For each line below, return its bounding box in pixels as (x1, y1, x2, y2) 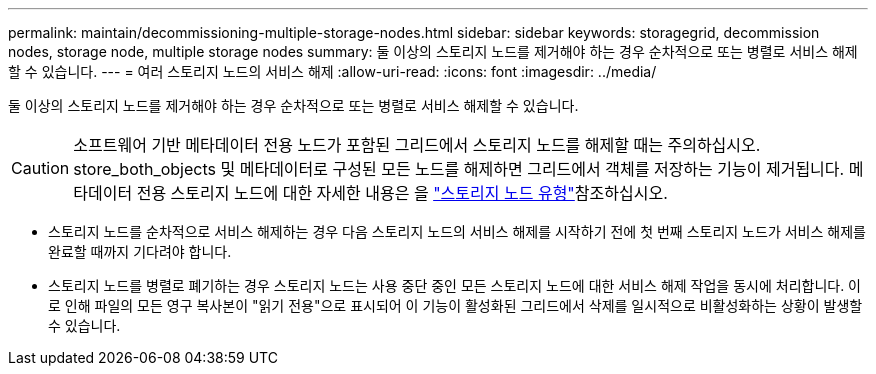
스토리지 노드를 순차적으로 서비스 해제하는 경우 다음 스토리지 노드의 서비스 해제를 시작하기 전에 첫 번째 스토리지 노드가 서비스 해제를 (48, 223, 866, 240)
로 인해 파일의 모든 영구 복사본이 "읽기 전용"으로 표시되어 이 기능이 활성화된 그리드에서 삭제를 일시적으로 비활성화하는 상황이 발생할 (48, 297, 863, 314)
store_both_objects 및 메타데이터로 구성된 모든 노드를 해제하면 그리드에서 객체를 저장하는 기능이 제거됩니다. (73, 159, 845, 179)
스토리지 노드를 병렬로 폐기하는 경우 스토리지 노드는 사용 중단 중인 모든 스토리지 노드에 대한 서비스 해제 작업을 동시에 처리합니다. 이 (48, 277, 862, 294)
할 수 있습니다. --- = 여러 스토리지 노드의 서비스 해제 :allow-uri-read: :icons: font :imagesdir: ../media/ (8, 63, 657, 80)
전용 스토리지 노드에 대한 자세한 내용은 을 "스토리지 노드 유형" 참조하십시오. (136, 183, 668, 203)
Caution (11, 158, 70, 178)
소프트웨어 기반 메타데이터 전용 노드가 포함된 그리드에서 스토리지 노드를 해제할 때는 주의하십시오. (73, 135, 761, 155)
